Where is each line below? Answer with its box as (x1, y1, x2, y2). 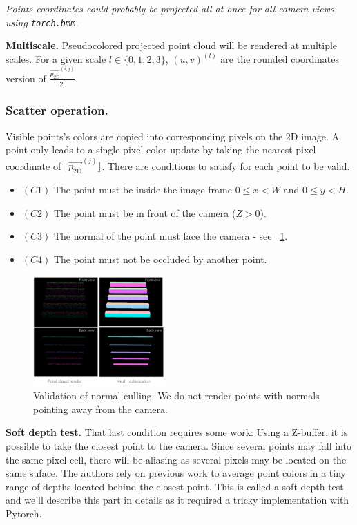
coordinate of (6, 158, 61, 173)
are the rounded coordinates (220, 52, 340, 66)
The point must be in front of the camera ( (53, 205, 236, 220)
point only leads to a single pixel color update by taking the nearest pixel (6, 142, 316, 157)
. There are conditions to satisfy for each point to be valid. (102, 158, 350, 173)
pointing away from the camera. (33, 401, 168, 416)
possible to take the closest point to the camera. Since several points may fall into (6, 438, 351, 452)
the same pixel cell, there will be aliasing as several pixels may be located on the (6, 452, 347, 466)
